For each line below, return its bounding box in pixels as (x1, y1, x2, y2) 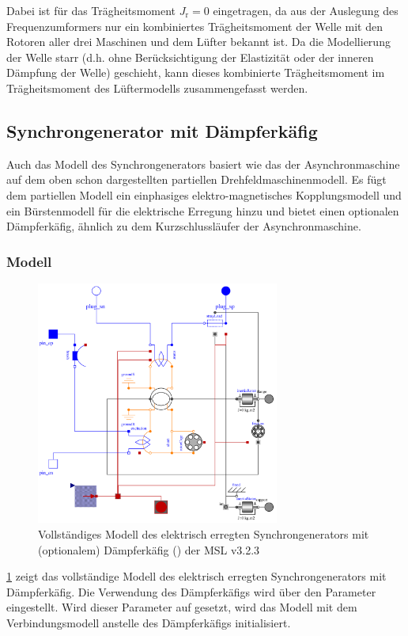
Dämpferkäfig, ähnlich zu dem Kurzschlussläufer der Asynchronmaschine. (6, 218, 361, 234)
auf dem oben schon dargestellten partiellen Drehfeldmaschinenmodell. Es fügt (6, 171, 387, 188)
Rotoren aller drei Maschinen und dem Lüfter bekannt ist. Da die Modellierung (6, 33, 391, 50)
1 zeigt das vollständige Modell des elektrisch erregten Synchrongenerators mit (6, 568, 387, 585)
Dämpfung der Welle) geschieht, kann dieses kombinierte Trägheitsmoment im (6, 64, 385, 81)
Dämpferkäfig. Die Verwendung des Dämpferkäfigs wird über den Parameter (6, 583, 376, 600)
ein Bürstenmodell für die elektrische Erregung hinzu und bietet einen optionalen (6, 202, 399, 219)
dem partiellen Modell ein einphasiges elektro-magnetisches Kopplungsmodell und (6, 186, 402, 203)
